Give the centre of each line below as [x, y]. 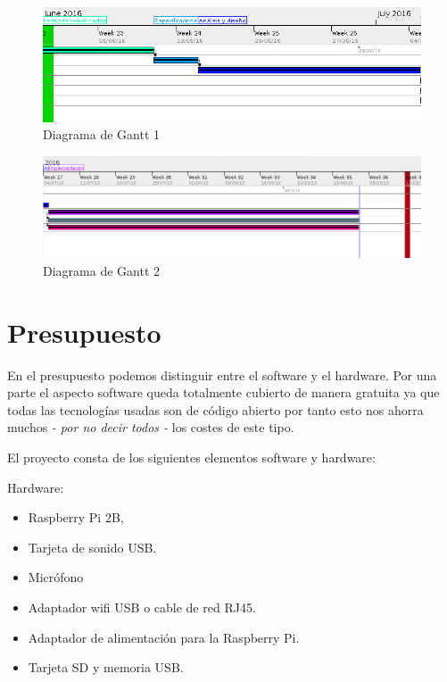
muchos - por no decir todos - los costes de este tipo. [151, 427]
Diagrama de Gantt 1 [101, 134]
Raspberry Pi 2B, [76, 517]
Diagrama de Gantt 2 [101, 270]
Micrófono [56, 577]
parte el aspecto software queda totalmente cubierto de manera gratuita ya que [223, 392]
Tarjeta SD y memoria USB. [106, 667]
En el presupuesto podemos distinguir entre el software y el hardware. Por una [222, 374]
